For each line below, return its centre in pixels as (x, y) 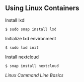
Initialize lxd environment (31, 38)
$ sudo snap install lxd (31, 29)
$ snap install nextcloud (32, 66)
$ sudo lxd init (22, 47)
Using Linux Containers (42, 8)
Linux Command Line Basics (34, 75)
